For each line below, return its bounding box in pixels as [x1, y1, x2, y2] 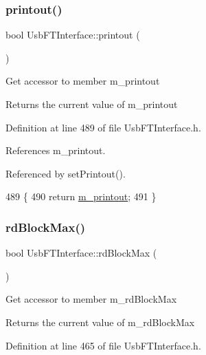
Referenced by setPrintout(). [5, 166, 126, 180]
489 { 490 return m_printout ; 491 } [5, 189, 157, 204]
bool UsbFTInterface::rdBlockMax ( [5, 246, 157, 260]
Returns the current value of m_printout [5, 97, 178, 111]
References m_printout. [5, 143, 106, 158]
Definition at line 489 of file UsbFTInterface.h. [5, 120, 201, 134]
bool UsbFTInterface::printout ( [5, 28, 140, 42]
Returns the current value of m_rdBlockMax [5, 314, 195, 329]
